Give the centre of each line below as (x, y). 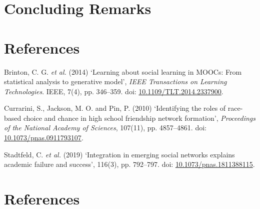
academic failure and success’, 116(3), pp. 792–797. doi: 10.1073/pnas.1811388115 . (129, 164)
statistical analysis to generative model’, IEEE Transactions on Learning (115, 81)
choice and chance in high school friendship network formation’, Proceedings (139, 118)
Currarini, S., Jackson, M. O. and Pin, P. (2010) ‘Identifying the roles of (115, 108)
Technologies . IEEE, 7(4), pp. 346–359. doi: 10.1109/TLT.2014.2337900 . (114, 91)
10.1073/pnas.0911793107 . (44, 138)
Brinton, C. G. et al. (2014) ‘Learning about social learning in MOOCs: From (123, 71)
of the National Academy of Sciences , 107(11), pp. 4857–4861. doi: (105, 128)
